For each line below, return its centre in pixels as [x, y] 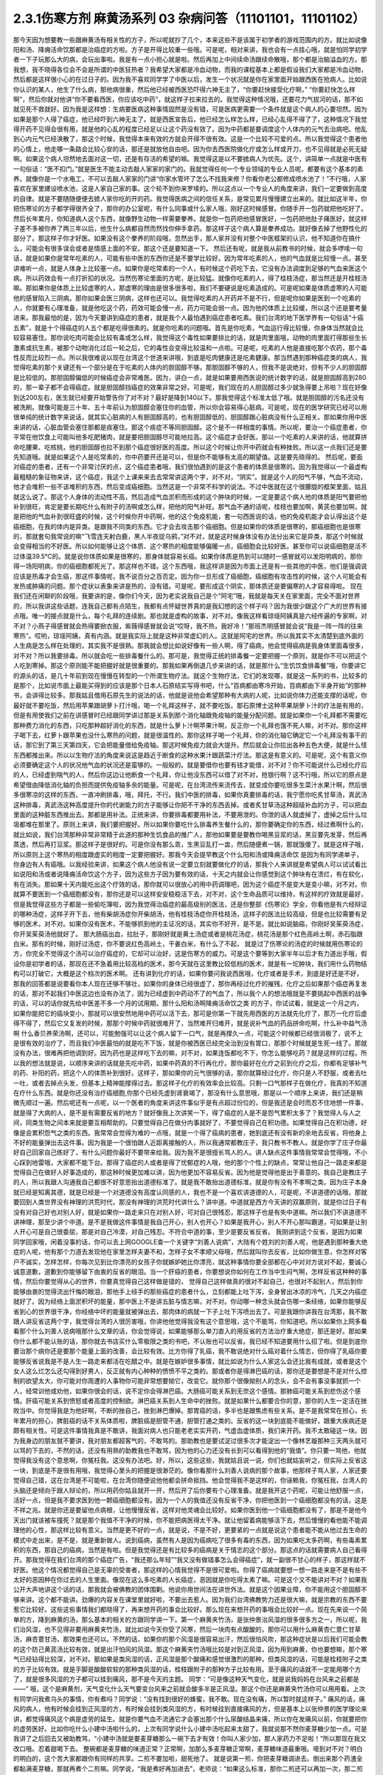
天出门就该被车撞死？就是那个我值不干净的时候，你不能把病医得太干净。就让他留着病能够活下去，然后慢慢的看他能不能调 [190, 1520]
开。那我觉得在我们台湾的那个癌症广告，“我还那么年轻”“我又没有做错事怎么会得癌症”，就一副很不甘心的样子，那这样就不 [189, 1560]
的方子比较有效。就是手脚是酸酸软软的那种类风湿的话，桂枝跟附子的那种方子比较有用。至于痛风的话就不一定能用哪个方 [187, 1669]
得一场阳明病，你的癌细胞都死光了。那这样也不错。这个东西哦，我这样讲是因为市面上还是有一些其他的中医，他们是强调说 [190, 566]
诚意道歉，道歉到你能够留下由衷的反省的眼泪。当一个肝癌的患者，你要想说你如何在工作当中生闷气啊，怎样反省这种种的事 [190, 1272]
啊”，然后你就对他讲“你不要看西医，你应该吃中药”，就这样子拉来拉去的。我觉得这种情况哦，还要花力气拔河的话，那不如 [188, 99]
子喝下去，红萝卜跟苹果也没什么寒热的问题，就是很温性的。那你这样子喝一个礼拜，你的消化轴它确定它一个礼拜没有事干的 [190, 735]
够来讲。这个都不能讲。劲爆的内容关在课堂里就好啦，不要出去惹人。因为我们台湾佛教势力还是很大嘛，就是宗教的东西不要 [190, 1599]
